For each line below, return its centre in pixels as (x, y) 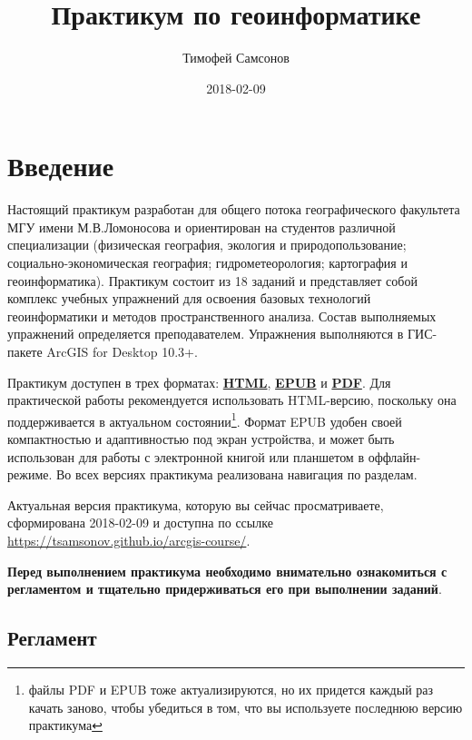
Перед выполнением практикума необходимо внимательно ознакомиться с (227, 571)
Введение (61, 166)
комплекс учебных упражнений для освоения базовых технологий (189, 298)
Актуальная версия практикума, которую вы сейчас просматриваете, (196, 504)
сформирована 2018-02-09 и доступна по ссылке (140, 523)
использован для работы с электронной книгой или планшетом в (186, 456)
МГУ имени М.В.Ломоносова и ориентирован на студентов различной (202, 227)
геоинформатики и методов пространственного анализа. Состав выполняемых (222, 316)
